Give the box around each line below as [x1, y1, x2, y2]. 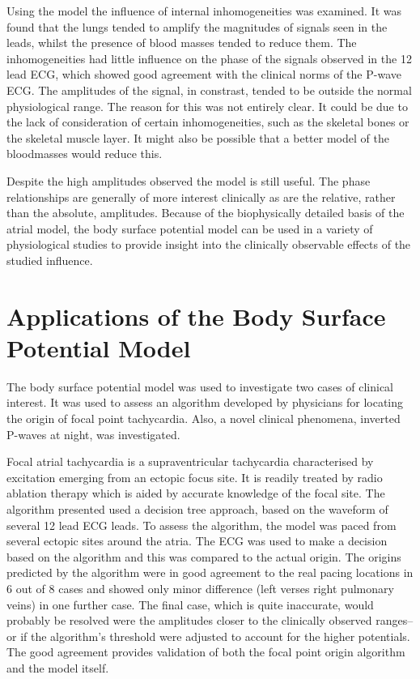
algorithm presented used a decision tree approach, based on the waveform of [6, 500, 388, 517]
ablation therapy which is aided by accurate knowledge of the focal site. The [6, 485, 385, 502]
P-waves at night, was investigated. [6, 425, 180, 442]
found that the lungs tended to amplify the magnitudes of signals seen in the [6, 18, 388, 35]
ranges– [375, 612, 414, 629]
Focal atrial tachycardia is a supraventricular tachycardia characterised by [6, 453, 374, 470]
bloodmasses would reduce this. [6, 145, 163, 162]
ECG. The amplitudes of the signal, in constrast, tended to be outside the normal [6, 81, 412, 98]
